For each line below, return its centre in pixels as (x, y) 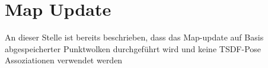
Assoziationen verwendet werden (64, 60)
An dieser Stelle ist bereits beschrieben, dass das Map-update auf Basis (134, 37)
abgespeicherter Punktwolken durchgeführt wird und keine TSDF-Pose (133, 48)
